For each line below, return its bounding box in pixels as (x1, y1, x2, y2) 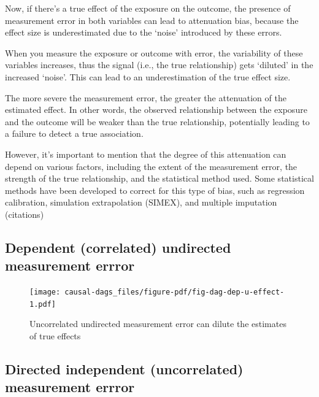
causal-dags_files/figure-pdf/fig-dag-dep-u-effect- (64, 288, 285, 297)
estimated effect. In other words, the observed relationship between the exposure (5, 103, 307, 116)
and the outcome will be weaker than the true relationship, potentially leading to (5, 115, 310, 128)
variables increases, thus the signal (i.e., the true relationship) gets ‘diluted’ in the (5, 58, 313, 71)
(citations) (5, 207, 44, 220)
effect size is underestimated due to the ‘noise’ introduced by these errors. (5, 26, 282, 39)
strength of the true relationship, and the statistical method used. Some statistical (5, 172, 314, 185)
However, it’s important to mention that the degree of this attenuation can (5, 147, 286, 160)
